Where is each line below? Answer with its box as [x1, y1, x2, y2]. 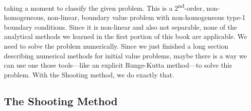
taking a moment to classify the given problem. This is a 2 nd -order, [4, 1, 204, 13]
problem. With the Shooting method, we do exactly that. [4, 69, 175, 79]
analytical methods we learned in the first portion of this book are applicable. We [4, 31, 247, 41]
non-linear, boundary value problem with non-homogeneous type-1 [47, 12, 246, 22]
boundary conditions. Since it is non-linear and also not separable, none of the [4, 21, 237, 32]
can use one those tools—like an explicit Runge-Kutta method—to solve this [4, 60, 232, 70]
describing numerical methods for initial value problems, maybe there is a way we [4, 50, 247, 60]
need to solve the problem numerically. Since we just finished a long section [4, 41, 229, 51]
